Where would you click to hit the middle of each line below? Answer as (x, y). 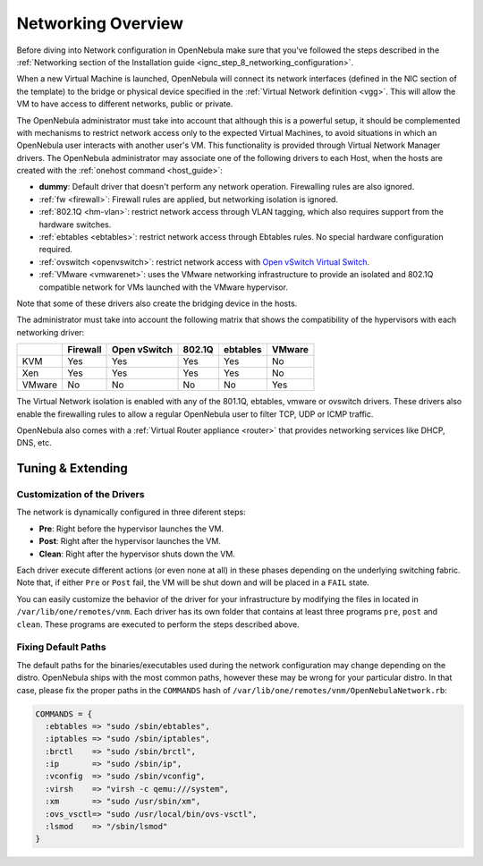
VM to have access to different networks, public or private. (125, 104)
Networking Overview (100, 23)
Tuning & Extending (72, 468)
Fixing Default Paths (61, 647)
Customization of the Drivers (80, 495)
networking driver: (51, 332)
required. (56, 250)
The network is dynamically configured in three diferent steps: (131, 512)
